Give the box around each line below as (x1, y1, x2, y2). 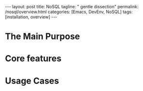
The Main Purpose (5, 31, 80, 42)
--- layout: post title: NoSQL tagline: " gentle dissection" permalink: (5, 4, 139, 9)
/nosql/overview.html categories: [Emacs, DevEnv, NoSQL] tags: (5, 9, 133, 15)
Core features (5, 53, 62, 64)
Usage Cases (5, 75, 59, 86)
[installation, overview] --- (5, 14, 57, 20)
